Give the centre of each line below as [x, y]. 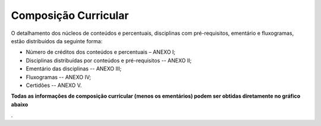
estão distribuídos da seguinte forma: [57, 41]
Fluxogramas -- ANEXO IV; [59, 77]
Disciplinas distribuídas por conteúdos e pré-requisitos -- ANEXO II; [109, 60]
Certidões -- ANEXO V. [54, 85]
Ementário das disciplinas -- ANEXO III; [74, 69]
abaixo [20, 104]
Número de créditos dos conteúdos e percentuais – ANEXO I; [100, 52]
